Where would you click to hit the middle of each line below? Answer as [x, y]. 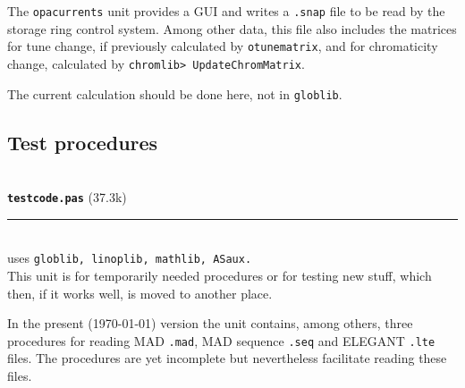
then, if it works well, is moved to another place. [140, 293]
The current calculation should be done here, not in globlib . [175, 93]
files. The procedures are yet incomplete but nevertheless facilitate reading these [227, 358]
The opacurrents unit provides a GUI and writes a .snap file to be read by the [226, 11]
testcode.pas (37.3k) [67, 197]
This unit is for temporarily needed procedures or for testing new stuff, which [220, 275]
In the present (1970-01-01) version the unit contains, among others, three [210, 323]
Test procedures [83, 142]
